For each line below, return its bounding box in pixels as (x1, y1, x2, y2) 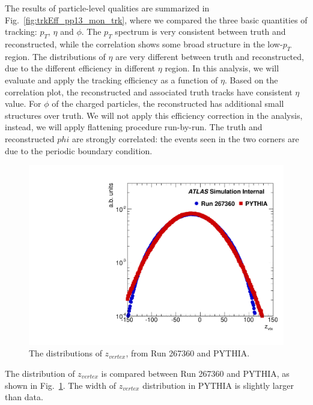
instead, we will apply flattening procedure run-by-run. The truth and (5, 121, 263, 133)
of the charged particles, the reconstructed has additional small (52, 97, 284, 110)
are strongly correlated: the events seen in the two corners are (71, 132, 299, 145)
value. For (5, 97, 41, 110)
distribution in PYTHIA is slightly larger (142, 379, 294, 391)
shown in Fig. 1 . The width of (5, 379, 117, 391)
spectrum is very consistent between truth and (115, 25, 286, 38)
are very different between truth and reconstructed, (115, 50, 304, 62)
